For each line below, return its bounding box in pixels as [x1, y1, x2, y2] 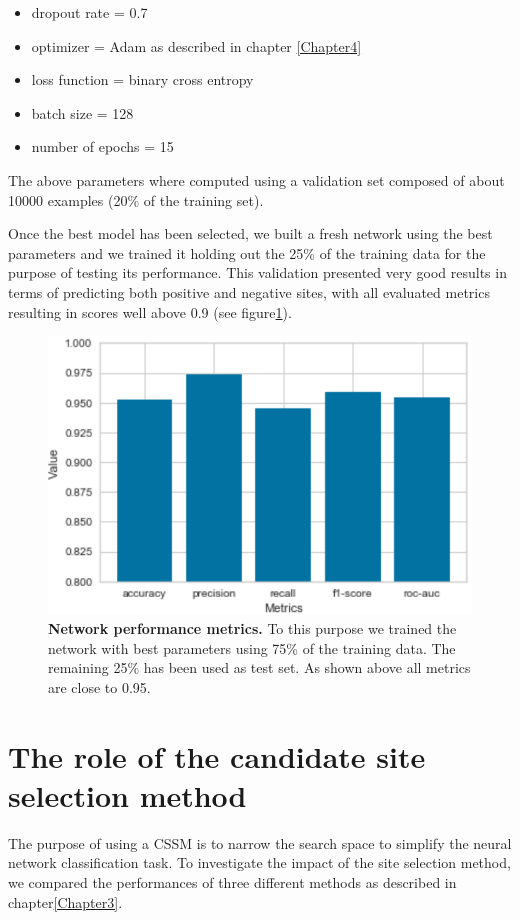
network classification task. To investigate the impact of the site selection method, [8, 852, 511, 873]
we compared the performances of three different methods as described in [8, 872, 457, 892]
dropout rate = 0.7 [31, 2, 148, 22]
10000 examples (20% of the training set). [8, 189, 264, 210]
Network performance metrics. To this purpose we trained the [48, 618, 457, 639]
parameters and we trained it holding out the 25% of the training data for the [8, 242, 486, 263]
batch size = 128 [31, 102, 134, 123]
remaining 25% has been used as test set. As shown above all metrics [48, 657, 471, 678]
